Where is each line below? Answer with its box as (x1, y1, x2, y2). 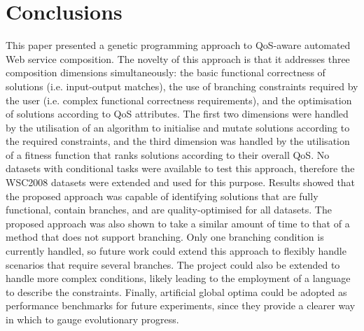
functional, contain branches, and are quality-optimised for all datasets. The (6, 202, 332, 217)
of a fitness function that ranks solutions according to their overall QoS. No (6, 147, 330, 162)
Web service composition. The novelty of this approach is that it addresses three (6, 51, 350, 66)
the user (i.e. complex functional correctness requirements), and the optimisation (6, 92, 352, 107)
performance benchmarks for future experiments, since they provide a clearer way (6, 298, 356, 313)
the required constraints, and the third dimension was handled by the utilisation (6, 134, 350, 148)
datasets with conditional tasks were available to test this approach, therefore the (6, 161, 355, 176)
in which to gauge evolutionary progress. (6, 312, 179, 326)
